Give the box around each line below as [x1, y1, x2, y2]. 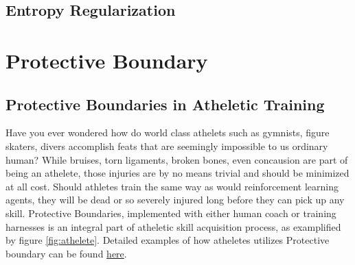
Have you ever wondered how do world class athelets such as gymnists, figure [5, 125, 330, 140]
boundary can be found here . [5, 246, 127, 260]
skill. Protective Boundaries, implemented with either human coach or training [5, 205, 336, 220]
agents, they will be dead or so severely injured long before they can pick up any [5, 192, 345, 207]
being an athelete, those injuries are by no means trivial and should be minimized [5, 166, 350, 180]
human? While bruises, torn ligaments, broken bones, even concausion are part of [5, 152, 348, 166]
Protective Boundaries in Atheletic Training [5, 93, 325, 114]
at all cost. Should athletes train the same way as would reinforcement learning [5, 179, 339, 193]
